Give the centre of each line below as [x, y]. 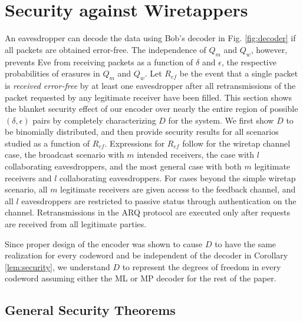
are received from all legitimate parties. [76, 224]
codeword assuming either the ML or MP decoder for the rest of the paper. [141, 278]
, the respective [249, 62]
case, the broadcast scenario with [65, 155]
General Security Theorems [90, 310]
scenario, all [26, 189]
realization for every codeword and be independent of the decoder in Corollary [146, 255]
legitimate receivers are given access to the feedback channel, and [178, 189]
